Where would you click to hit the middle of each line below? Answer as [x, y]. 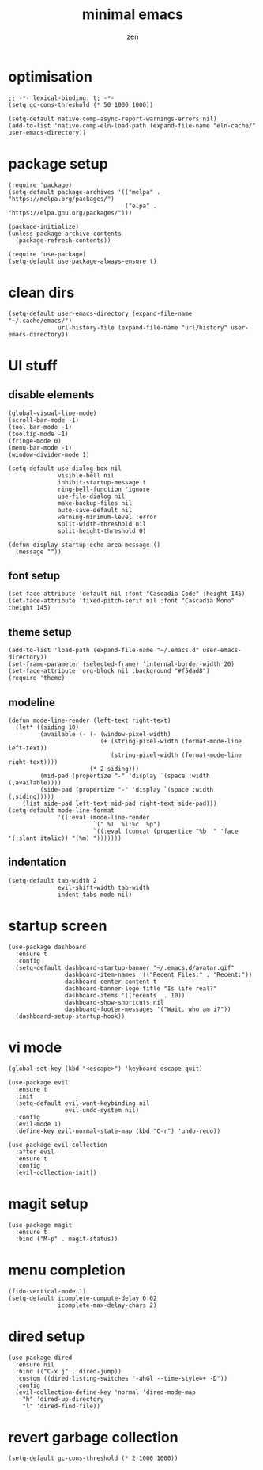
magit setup [48, 1204]
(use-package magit [40, 1225]
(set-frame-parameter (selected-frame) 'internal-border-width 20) [122, 664]
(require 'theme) [37, 678]
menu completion [67, 1270]
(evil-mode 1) [38, 1124]
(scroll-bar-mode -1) [44, 420]
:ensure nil [35, 1364]
